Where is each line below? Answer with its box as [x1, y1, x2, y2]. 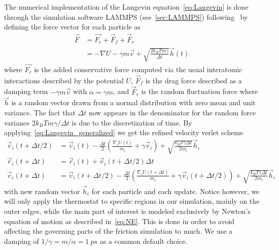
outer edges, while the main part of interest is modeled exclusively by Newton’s [4, 206, 251, 216]
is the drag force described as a [145, 75, 242, 85]
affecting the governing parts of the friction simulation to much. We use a [4, 226, 233, 236]
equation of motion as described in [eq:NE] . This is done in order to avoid [4, 215, 235, 226]
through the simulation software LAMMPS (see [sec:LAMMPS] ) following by [4, 11, 248, 22]
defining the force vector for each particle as [4, 21, 141, 32]
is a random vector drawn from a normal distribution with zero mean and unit [11, 97, 256, 108]
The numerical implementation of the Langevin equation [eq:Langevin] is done [4, 2, 249, 12]
